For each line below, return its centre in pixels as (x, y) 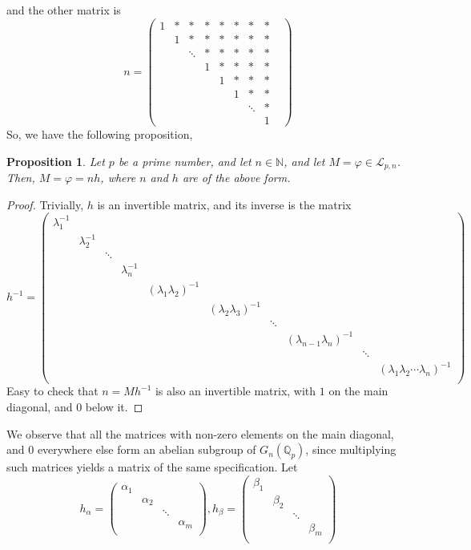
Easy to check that (52, 391)
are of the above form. (236, 177)
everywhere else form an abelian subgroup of (147, 449)
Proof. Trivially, (45, 204)
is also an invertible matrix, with (235, 391)
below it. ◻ (114, 407)
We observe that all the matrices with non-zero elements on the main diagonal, (200, 433)
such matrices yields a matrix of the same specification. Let (152, 467)
